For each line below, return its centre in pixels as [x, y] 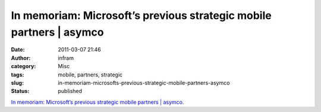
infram [66, 58]
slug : [17, 82]
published [70, 91]
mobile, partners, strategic [90, 75]
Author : [21, 58]
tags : [18, 75]
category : [23, 66]
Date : [18, 50]
